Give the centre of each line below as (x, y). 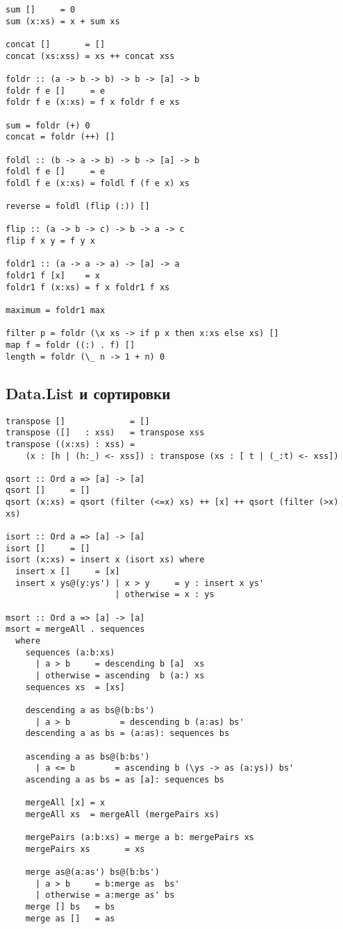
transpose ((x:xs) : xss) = (70, 444)
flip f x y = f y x (50, 241)
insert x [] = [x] (68, 572)
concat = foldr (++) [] (60, 137)
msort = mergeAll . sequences (75, 629)
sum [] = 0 (41, 10)
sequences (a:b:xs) (70, 652)
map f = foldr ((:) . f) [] (70, 345)
